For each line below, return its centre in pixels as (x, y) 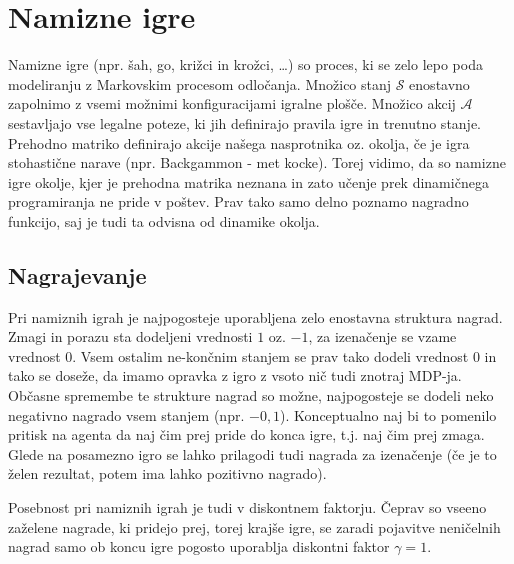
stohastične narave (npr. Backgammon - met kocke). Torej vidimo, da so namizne (257, 162)
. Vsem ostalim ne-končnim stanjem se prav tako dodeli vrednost (270, 355)
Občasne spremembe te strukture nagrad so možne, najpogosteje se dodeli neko (251, 395)
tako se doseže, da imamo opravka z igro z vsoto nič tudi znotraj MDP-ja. (235, 375)
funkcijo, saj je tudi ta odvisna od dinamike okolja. (164, 220)
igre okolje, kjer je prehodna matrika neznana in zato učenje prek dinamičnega (248, 181)
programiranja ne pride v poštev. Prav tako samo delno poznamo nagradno (238, 201)
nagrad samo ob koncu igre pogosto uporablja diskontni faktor (199, 546)
